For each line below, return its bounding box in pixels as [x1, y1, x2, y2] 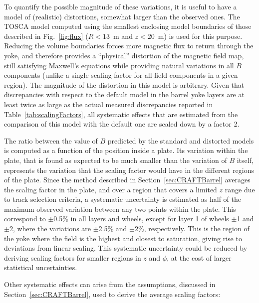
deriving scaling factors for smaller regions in [4, 252, 141, 263]
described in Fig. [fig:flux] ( [4, 30, 88, 41]
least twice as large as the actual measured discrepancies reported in [4, 99, 213, 109]
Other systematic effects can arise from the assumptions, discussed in [4, 279, 216, 290]
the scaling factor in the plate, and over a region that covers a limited [4, 184, 217, 194]
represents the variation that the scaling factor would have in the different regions [4, 164, 255, 175]
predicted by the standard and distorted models [107, 135, 254, 146]
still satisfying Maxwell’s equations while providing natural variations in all [4, 60, 234, 70]
